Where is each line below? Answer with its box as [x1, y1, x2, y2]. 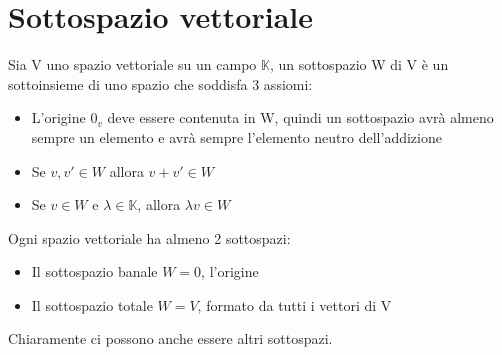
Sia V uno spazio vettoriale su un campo [8, 54, 257, 75]
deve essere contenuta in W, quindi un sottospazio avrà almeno [107, 107, 494, 128]
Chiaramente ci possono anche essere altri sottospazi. [8, 328, 333, 349]
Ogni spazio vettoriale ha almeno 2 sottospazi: [8, 227, 291, 248]
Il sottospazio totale [31, 294, 153, 315]
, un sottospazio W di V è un [269, 54, 449, 75]
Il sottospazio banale [31, 261, 158, 282]
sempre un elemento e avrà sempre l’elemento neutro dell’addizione [31, 126, 442, 147]
